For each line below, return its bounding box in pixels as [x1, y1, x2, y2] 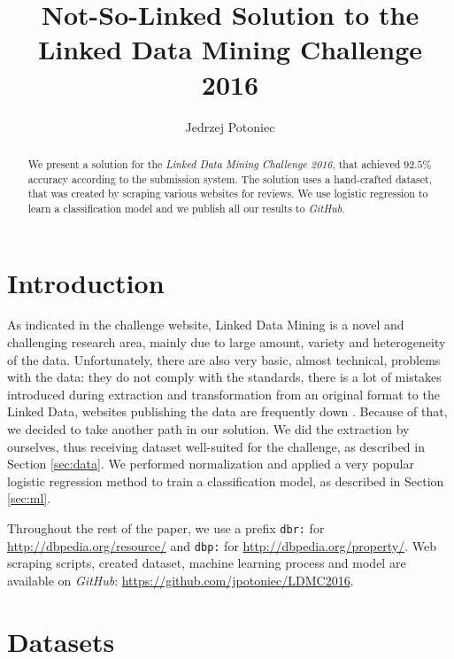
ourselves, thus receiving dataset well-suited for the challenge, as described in [7, 437, 425, 455]
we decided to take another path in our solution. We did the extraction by [7, 420, 410, 438]
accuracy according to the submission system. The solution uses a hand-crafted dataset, [27, 171, 432, 186]
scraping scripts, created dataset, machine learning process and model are [7, 554, 406, 572]
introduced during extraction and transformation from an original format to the [7, 384, 440, 403]
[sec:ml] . [7, 489, 51, 508]
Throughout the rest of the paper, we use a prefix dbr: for [7, 518, 325, 537]
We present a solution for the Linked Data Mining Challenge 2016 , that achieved [27, 156, 401, 171]
